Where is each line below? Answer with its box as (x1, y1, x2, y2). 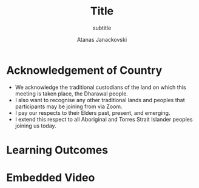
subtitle (92, 24, 112, 31)
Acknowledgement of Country (6, 63, 163, 77)
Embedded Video (6, 171, 95, 185)
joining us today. (15, 122, 56, 129)
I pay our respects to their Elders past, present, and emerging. (15, 109, 170, 116)
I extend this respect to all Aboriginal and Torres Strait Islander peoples (15, 115, 193, 123)
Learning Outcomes (6, 143, 108, 157)
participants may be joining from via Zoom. (15, 103, 123, 110)
